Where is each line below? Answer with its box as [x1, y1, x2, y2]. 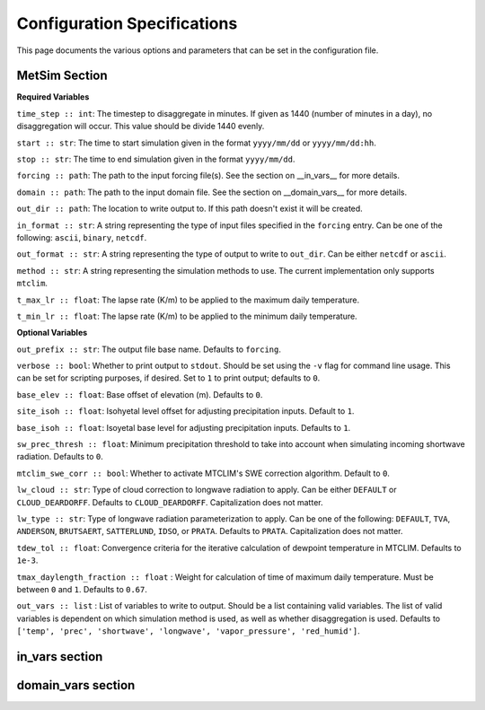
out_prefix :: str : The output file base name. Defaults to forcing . [16, 344, 282, 355]
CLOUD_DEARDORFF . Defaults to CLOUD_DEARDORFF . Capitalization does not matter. [16, 496, 323, 507]
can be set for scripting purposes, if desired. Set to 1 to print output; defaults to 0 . [16, 373, 321, 383]
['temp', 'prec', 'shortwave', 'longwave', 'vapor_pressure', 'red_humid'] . [16, 626, 360, 636]
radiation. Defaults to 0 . [16, 451, 103, 462]
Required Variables [16, 92, 90, 102]
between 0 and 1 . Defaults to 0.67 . [16, 583, 147, 594]
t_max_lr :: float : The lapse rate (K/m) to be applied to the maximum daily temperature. [16, 294, 359, 305]
